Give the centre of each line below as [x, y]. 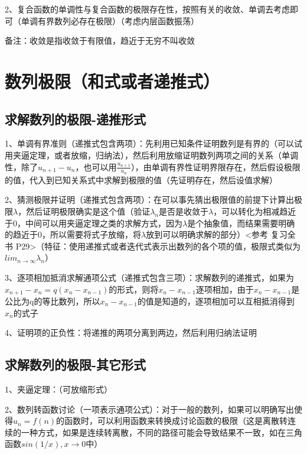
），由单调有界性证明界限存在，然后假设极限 [215, 166]
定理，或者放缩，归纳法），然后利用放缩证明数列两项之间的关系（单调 [164, 155]
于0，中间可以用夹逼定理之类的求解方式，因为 [94, 223]
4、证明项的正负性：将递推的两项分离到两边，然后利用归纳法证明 [131, 333]
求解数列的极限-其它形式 [76, 364]
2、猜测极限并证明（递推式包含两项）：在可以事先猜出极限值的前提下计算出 [149, 200]
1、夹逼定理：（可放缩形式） [58, 389]
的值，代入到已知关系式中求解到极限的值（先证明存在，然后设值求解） [141, 179]
